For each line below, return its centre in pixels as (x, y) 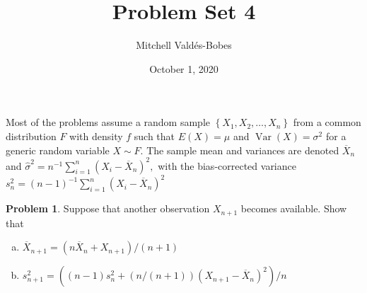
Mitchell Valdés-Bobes (184, 45)
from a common (327, 122)
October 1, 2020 (184, 68)
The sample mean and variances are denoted (243, 150)
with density (96, 136)
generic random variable (58, 150)
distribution (31, 136)
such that (155, 136)
